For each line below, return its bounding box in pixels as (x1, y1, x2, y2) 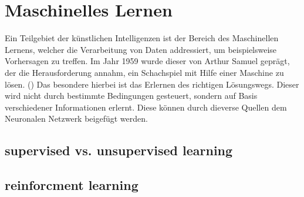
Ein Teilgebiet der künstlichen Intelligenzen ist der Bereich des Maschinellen (5, 32, 279, 44)
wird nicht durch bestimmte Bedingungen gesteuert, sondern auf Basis (5, 89, 258, 102)
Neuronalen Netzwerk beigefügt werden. (5, 112, 148, 125)
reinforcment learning (5, 176, 139, 194)
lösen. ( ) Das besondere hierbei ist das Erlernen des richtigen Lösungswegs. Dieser (5, 78, 299, 90)
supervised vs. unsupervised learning (5, 141, 233, 159)
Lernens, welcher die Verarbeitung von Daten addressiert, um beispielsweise (5, 43, 277, 55)
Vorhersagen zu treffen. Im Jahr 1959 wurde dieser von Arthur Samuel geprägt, (5, 55, 290, 67)
